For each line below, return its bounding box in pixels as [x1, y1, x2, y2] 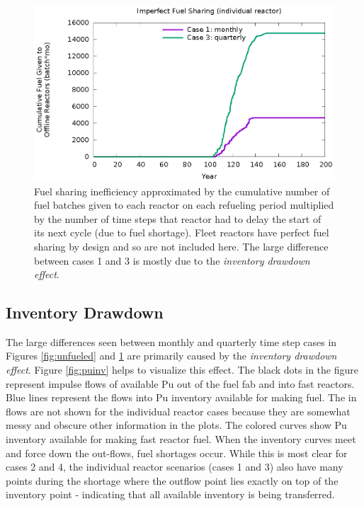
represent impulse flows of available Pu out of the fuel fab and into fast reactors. [6, 376, 355, 391]
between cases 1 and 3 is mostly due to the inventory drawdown [34, 253, 310, 268]
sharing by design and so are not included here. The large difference [34, 238, 329, 253]
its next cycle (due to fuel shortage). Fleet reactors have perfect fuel [34, 225, 329, 240]
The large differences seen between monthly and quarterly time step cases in [6, 334, 337, 349]
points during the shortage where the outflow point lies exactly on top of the [6, 473, 339, 488]
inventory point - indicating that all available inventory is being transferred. [6, 487, 335, 502]
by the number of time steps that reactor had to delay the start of [34, 211, 322, 226]
